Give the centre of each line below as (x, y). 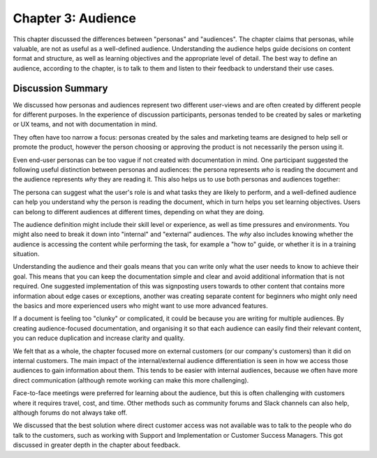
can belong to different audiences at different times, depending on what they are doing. (139, 212)
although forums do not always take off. (70, 413)
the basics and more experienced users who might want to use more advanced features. (140, 306)
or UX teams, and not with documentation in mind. (85, 124)
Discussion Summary (60, 88)
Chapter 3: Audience (74, 18)
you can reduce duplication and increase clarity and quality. (99, 338)
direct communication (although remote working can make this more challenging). (131, 380)
